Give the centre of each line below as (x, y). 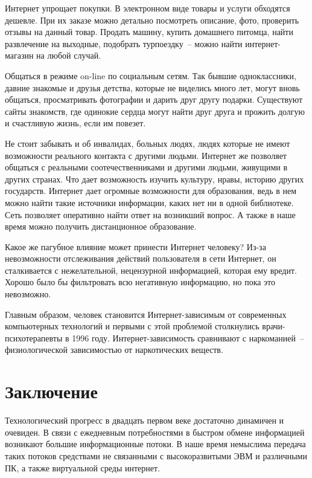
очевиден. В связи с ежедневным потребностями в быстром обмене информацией (155, 432)
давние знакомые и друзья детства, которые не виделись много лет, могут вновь (152, 87)
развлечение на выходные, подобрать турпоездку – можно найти (124, 43)
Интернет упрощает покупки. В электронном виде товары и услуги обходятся (148, 8)
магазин (19, 55)
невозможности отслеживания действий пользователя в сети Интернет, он (141, 258)
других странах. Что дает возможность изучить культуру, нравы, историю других (154, 179)
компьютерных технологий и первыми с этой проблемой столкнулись (132, 326)
